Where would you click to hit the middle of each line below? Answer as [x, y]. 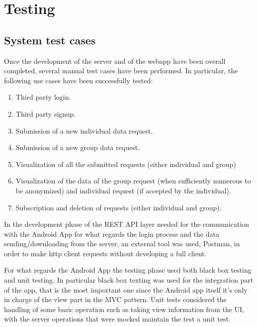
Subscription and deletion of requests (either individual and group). [119, 207]
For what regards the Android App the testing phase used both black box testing [128, 270]
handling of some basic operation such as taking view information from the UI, [124, 309]
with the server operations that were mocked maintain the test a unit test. [117, 319]
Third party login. [43, 97]
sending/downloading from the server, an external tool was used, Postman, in [122, 244]
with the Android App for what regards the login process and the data [112, 234]
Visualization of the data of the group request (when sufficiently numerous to [133, 181]
